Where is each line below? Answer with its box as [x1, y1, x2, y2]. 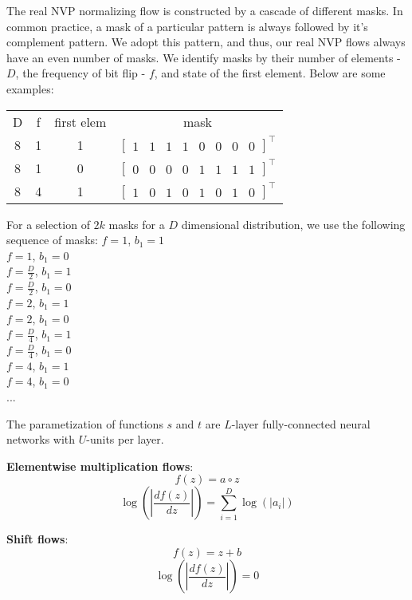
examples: [6, 80, 54, 97]
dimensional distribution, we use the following [181, 215, 406, 232]
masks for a [108, 215, 165, 232]
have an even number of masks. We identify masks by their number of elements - [6, 49, 401, 65]
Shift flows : [6, 531, 69, 547]
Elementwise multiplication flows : [6, 457, 194, 474]
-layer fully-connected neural [231, 415, 371, 432]
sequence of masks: [6, 231, 98, 248]
